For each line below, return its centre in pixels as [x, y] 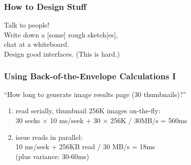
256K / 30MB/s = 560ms [149, 120]
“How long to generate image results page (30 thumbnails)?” [95, 94]
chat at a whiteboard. [37, 44]
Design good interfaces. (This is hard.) [62, 54]
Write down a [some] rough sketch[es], [61, 34]
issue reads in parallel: [49, 137]
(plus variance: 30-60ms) [52, 156]
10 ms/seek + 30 [75, 120]
